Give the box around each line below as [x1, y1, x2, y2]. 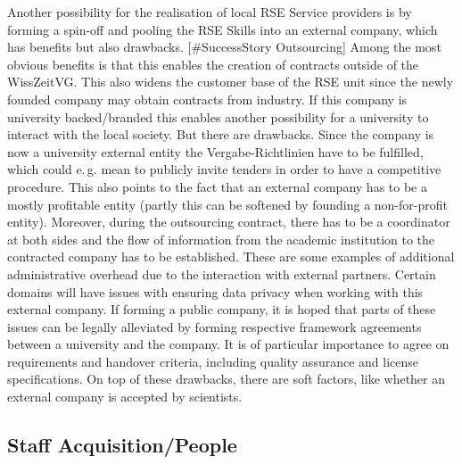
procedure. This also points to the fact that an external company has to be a [7, 177, 427, 195]
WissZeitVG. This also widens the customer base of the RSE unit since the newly [7, 72, 454, 91]
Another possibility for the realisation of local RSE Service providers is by [7, 3, 412, 21]
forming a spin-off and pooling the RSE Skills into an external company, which [7, 20, 438, 38]
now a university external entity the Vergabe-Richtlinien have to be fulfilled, [7, 142, 424, 161]
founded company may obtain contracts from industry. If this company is [7, 89, 408, 108]
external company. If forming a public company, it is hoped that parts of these [7, 300, 436, 319]
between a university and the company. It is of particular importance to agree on [7, 335, 450, 353]
